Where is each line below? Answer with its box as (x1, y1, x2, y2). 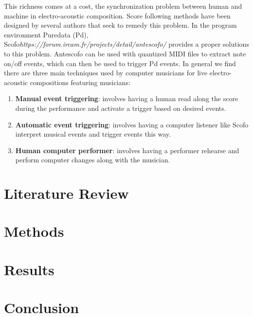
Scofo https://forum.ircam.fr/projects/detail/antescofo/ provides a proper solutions (4, 39, 249, 49)
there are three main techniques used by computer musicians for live (4, 68, 208, 78)
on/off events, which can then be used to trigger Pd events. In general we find (4, 58, 236, 68)
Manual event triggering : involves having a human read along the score (15, 93, 238, 104)
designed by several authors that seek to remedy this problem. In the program (4, 20, 237, 30)
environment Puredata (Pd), (4, 29, 89, 39)
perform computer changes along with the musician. (15, 155, 170, 165)
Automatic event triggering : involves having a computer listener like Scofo (15, 119, 249, 129)
